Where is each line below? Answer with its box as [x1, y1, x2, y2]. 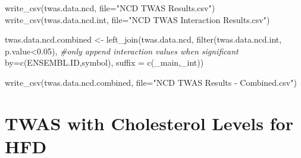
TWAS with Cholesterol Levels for [5, 111, 293, 135]
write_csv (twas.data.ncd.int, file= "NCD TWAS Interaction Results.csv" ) [5, 13, 270, 25]
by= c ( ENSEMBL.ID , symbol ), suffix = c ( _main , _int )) [5, 56, 204, 69]
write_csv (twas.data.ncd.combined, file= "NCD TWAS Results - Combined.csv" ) [5, 76, 297, 88]
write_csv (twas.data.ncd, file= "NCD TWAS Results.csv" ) [5, 2, 215, 14]
